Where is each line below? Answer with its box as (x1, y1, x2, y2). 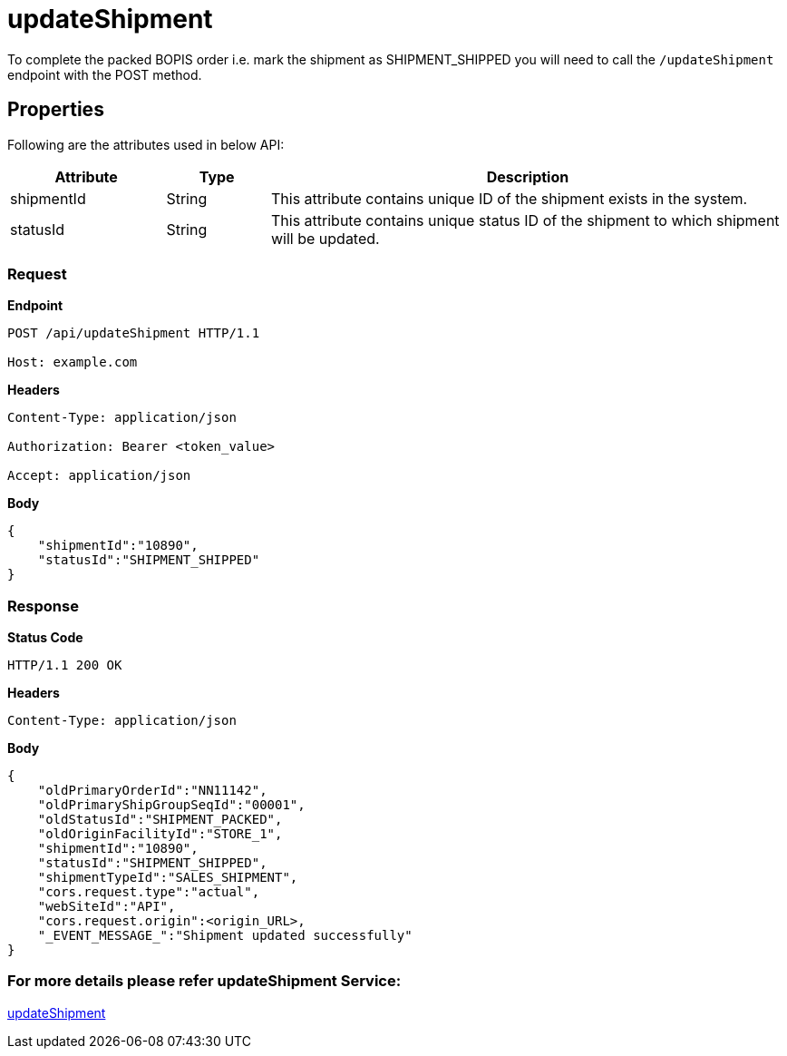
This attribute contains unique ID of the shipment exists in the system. (270, 189, 748, 208)
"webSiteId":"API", (37, 899, 176, 914)
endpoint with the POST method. (7, 66, 202, 83)
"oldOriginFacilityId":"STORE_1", (37, 826, 283, 842)
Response (7, 596, 79, 615)
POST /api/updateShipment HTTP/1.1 (7, 326, 260, 341)
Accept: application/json (7, 468, 191, 484)
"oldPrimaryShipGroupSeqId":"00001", (37, 797, 306, 813)
